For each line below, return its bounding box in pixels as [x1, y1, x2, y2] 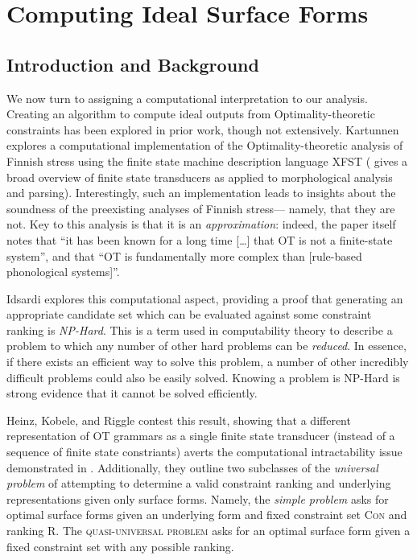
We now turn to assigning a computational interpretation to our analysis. [6, 89, 368, 106]
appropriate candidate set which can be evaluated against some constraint [6, 306, 372, 323]
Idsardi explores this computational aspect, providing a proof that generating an [6, 290, 403, 307]
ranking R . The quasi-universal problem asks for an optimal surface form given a [6, 522, 411, 539]
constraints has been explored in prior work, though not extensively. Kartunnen [6, 121, 399, 138]
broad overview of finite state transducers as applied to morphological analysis [6, 168, 393, 185]
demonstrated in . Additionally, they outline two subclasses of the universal [6, 459, 378, 476]
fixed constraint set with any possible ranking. [6, 537, 234, 554]
